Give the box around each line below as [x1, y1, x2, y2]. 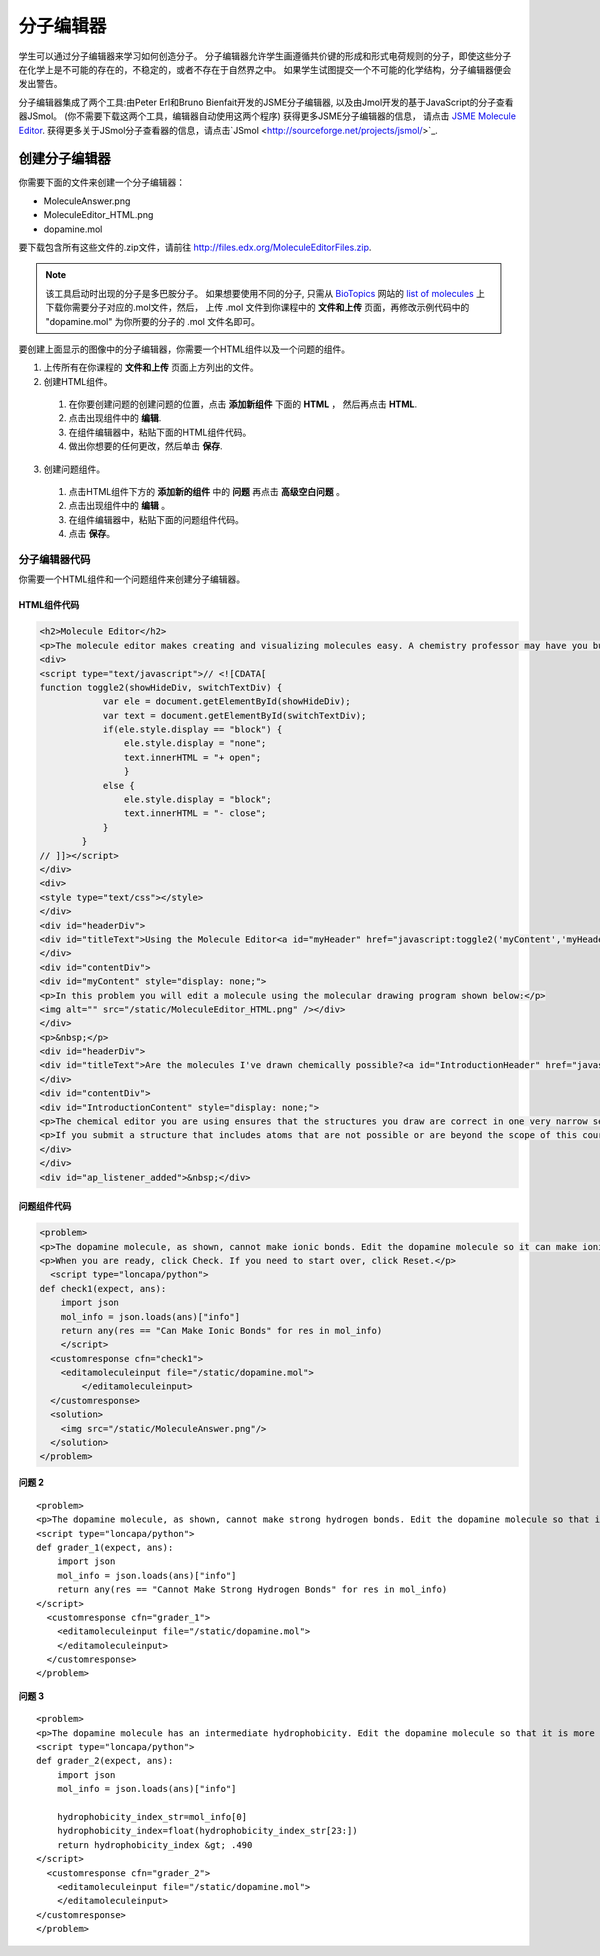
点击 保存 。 [68, 528, 115, 540]
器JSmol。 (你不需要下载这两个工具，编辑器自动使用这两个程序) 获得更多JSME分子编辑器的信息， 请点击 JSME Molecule [18, 110, 517, 122]
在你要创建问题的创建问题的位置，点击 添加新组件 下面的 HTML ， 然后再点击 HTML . [68, 398, 418, 410]
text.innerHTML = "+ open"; [123, 751, 262, 763]
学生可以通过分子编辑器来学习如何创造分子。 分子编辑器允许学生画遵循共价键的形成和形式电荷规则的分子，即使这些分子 [18, 50, 512, 62]
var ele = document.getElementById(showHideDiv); [102, 696, 351, 707]
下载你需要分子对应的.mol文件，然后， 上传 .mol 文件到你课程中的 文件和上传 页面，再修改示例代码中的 [45, 301, 470, 314]
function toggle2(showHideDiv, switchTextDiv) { [39, 681, 283, 693]
